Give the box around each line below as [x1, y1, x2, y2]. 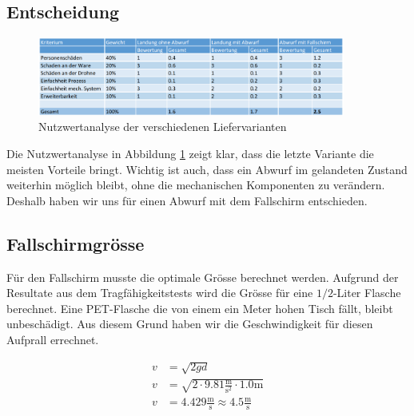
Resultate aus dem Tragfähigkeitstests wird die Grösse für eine [6, 284, 313, 301]
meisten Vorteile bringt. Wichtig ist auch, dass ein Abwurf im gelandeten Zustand [6, 160, 408, 177]
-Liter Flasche [332, 284, 401, 301]
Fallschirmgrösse [6, 231, 145, 256]
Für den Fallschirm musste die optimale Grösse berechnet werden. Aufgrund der [6, 268, 399, 285]
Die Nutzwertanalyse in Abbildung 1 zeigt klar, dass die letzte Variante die [6, 145, 374, 162]
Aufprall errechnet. [6, 331, 99, 347]
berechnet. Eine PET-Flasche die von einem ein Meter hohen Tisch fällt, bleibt [6, 299, 393, 316]
